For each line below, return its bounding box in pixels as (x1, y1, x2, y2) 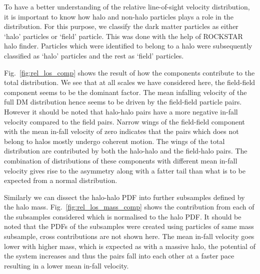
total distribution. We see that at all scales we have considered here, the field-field (4, 77, 255, 87)
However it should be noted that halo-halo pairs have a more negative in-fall (4, 106, 238, 116)
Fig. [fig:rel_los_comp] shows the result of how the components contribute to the (4, 67, 255, 77)
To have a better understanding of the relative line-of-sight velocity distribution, (4, 1, 250, 11)
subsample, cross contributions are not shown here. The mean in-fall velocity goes (4, 231, 254, 241)
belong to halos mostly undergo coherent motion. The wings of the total (4, 135, 225, 146)
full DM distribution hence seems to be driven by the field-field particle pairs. (4, 96, 242, 107)
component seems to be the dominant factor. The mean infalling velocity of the (4, 86, 247, 97)
